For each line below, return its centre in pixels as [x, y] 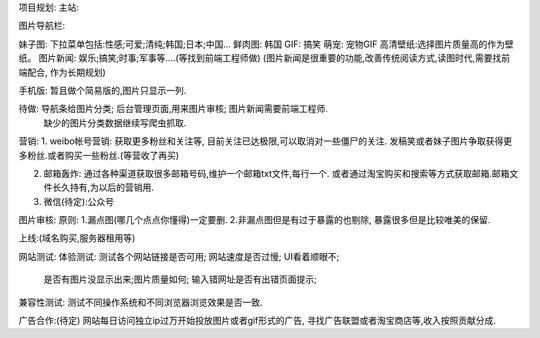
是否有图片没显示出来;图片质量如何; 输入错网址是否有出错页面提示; [180, 279]
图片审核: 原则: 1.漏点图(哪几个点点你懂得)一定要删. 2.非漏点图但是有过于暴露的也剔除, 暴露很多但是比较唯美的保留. [254, 220]
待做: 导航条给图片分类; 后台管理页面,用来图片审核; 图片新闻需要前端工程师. [173, 109]
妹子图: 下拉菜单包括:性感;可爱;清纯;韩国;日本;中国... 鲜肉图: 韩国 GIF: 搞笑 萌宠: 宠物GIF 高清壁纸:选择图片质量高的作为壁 [266, 44]
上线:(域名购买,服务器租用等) [77, 238]
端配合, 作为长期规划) [62, 72]
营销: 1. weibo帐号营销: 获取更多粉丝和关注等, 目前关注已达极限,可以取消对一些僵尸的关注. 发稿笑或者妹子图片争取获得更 [265, 141]
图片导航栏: [42, 26]
